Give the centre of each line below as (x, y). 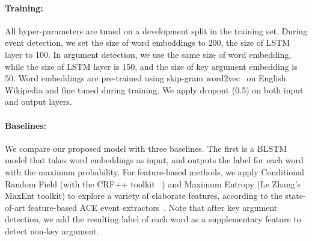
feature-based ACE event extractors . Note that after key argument (153, 207)
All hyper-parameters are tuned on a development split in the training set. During (156, 30)
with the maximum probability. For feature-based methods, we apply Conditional (154, 171)
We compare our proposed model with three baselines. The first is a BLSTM (146, 148)
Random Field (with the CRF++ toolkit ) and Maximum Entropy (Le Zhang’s (153, 183)
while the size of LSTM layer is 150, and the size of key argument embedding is (151, 66)
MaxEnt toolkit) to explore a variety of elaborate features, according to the (144, 196)
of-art (15, 207)
